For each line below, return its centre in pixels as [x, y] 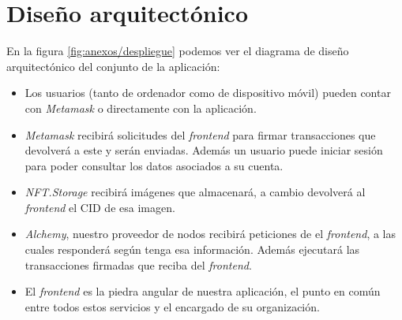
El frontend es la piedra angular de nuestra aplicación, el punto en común [203, 291]
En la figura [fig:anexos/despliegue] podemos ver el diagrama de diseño [178, 51]
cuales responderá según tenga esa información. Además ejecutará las [192, 249]
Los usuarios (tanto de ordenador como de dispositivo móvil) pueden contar [208, 93]
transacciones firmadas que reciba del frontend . [138, 264]
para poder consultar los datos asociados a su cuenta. [154, 165]
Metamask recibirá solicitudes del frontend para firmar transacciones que [200, 134]
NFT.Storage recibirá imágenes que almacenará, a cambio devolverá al [195, 192]
